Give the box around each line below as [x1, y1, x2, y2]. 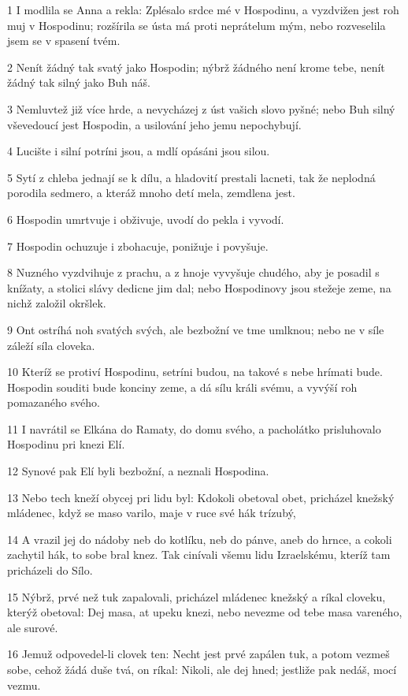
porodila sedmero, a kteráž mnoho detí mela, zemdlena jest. [7, 184, 295, 201]
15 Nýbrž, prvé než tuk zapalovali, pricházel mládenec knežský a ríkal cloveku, [7, 588, 386, 605]
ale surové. [7, 619, 58, 635]
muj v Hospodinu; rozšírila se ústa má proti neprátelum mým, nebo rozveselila [7, 17, 386, 33]
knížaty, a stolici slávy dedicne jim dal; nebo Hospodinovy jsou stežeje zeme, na [7, 279, 391, 296]
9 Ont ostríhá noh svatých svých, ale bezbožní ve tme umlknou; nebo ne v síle [7, 321, 384, 337]
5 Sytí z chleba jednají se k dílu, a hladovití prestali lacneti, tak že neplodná [7, 169, 376, 185]
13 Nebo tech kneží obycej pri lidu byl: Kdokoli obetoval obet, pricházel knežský [7, 489, 395, 505]
